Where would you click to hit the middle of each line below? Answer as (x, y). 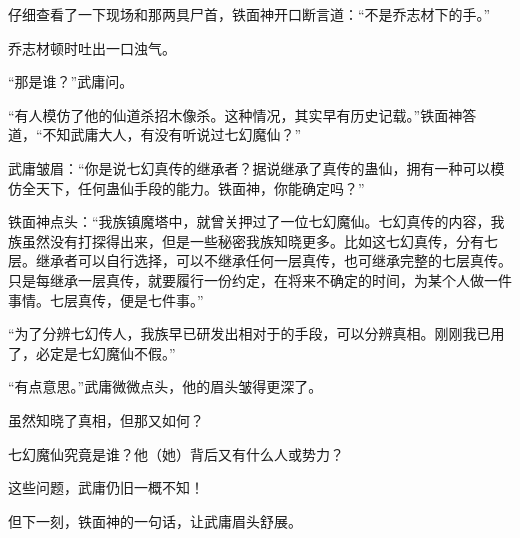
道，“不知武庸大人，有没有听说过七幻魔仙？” (155, 134)
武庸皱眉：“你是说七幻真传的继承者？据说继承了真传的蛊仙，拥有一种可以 (249, 167)
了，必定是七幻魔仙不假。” (92, 352)
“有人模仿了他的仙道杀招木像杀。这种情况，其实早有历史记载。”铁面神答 (242, 114)
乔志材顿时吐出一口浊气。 (92, 47)
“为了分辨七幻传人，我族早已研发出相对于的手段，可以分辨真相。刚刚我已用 (256, 333)
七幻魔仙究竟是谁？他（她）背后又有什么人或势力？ (176, 453)
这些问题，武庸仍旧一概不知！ (106, 487)
